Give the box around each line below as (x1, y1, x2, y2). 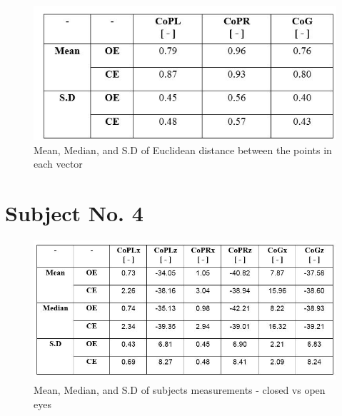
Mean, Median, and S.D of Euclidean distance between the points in (34, 142, 332, 157)
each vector (34, 156, 83, 171)
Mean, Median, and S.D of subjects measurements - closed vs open (34, 382, 326, 397)
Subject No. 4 (5, 198, 144, 228)
